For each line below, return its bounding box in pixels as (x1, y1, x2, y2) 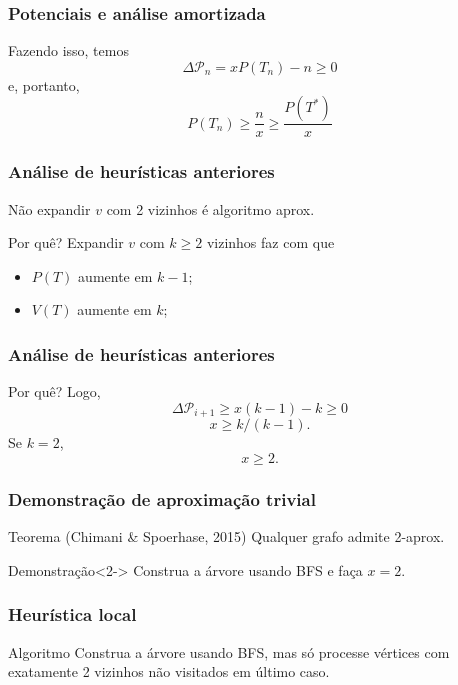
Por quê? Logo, (8, 381, 101, 402)
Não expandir (8, 198, 91, 219)
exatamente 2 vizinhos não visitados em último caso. (8, 661, 330, 682)
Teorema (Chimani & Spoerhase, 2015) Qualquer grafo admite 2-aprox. (8, 526, 445, 547)
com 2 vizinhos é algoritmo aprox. (106, 198, 315, 219)
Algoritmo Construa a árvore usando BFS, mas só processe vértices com (8, 641, 450, 662)
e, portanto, (8, 74, 80, 95)
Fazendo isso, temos (8, 40, 129, 61)
